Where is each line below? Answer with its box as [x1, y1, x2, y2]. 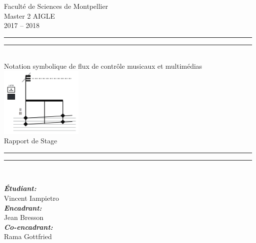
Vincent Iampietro [4, 193, 59, 203]
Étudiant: [4, 183, 36, 193]
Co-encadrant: [4, 221, 53, 232]
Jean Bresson [4, 212, 44, 222]
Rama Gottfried [4, 231, 52, 242]
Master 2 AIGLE [4, 10, 55, 21]
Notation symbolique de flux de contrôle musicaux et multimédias [4, 61, 202, 71]
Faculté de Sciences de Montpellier [4, 1, 108, 11]
